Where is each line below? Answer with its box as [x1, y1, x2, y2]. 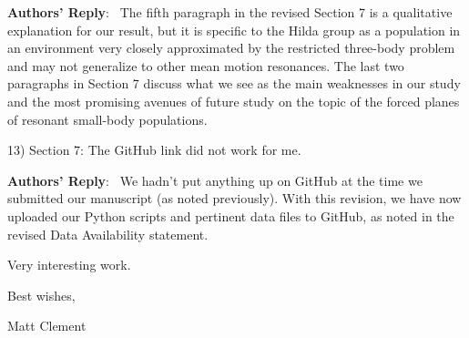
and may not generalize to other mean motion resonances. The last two [7, 56, 404, 75]
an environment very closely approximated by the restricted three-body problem [7, 38, 455, 57]
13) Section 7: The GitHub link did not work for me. [7, 140, 301, 159]
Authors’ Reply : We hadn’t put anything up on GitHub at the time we [7, 170, 423, 189]
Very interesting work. [7, 255, 131, 274]
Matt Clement [7, 316, 87, 335]
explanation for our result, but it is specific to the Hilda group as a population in [7, 20, 461, 39]
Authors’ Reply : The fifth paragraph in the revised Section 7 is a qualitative [7, 3, 453, 21]
